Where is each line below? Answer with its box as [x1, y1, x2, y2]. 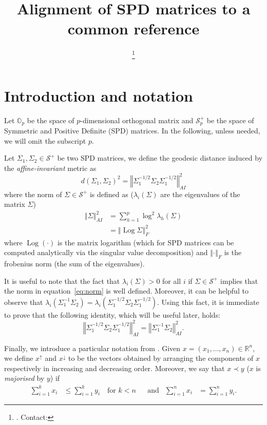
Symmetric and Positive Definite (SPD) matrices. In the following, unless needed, [4, 125, 260, 136]
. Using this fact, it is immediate [157, 296, 259, 307]
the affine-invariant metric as [4, 162, 97, 173]
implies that [220, 275, 258, 286]
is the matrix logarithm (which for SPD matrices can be [58, 237, 234, 247]
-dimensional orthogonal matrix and [80, 114, 194, 125]
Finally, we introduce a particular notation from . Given [4, 342, 181, 353]
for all [162, 275, 181, 286]
